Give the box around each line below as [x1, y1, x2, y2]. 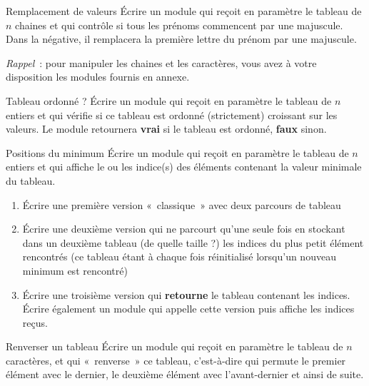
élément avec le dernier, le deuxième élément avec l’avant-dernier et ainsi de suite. [6, 367, 364, 382]
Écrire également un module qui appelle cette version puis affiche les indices [22, 301, 355, 316]
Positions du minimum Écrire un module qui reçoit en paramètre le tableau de [6, 145, 349, 160]
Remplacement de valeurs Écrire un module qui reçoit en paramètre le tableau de [6, 4, 362, 18]
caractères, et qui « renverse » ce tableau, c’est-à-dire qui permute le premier [6, 352, 346, 367]
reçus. [22, 315, 48, 330]
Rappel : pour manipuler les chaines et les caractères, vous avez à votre [6, 55, 317, 70]
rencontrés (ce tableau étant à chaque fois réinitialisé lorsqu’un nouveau [22, 249, 336, 264]
